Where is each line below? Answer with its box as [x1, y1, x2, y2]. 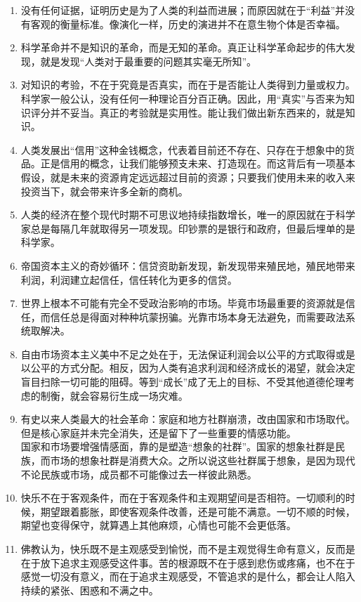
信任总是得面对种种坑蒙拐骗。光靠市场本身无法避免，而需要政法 [50, 309, 346, 324]
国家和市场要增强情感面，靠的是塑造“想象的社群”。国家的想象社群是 [20, 439, 336, 454]
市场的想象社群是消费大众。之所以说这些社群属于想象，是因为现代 [50, 453, 355, 468]
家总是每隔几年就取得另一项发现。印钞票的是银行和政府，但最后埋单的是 [20, 221, 355, 235]
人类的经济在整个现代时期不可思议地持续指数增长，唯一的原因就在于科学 [20, 207, 355, 222]
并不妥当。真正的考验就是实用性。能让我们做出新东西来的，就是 [50, 105, 346, 119]
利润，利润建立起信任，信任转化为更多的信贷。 [20, 272, 237, 287]
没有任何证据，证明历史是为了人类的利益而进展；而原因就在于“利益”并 [20, 3, 346, 17]
